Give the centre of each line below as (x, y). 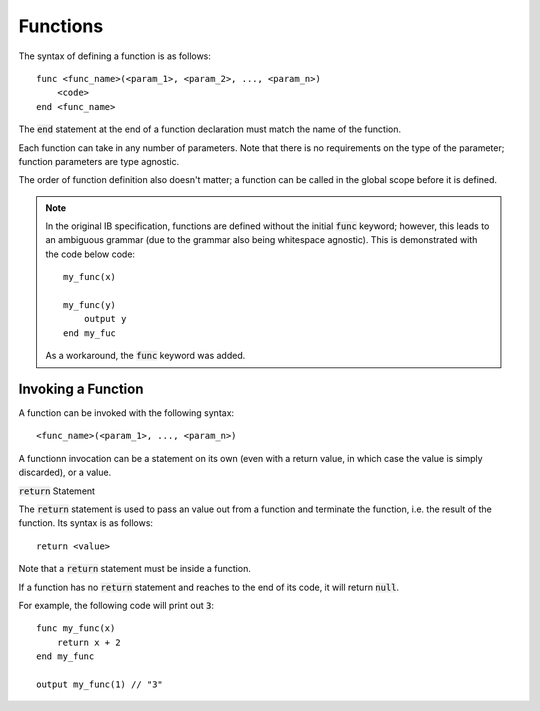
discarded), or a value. (65, 472)
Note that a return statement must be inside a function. (135, 569)
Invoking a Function (81, 389)
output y (105, 319)
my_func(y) (90, 305)
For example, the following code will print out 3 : (116, 605)
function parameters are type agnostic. (99, 161)
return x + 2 (88, 642)
